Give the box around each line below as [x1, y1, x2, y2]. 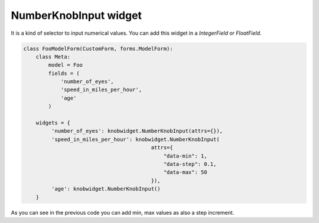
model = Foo [48, 62, 83, 68]
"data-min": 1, [163, 152, 207, 159]
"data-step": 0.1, [163, 161, 217, 168]
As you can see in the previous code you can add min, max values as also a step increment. [11, 209, 235, 216]
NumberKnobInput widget [11, 9, 142, 22]
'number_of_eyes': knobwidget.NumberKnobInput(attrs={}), [51, 127, 223, 135]
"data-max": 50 [163, 169, 207, 176]
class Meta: [35, 53, 71, 60]
